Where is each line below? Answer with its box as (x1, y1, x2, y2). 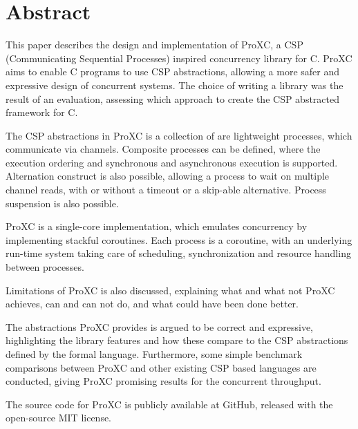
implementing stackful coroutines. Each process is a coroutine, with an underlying (6, 232, 352, 247)
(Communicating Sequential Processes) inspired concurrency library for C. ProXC (6, 50, 352, 65)
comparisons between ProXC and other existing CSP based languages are (6, 360, 317, 374)
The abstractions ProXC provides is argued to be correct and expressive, (6, 319, 314, 334)
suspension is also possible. (6, 196, 119, 210)
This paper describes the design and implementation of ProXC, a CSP (6, 37, 303, 52)
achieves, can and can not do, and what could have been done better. (6, 296, 299, 311)
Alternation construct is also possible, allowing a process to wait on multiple (6, 169, 330, 183)
